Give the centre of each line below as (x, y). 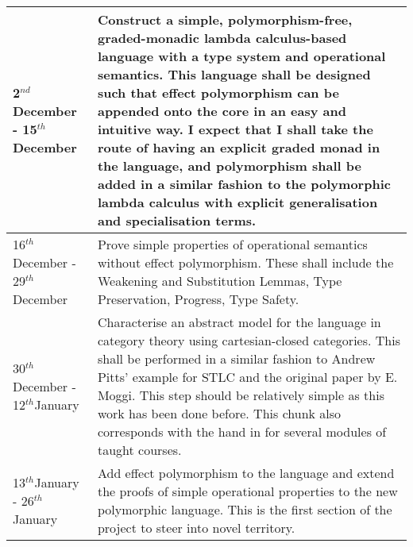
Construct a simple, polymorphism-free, (225, 19)
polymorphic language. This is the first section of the (245, 509)
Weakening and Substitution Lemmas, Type (220, 281)
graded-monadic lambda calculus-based (222, 38)
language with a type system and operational (241, 56)
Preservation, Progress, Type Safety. (198, 299)
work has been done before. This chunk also (219, 413)
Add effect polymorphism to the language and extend (246, 473)
